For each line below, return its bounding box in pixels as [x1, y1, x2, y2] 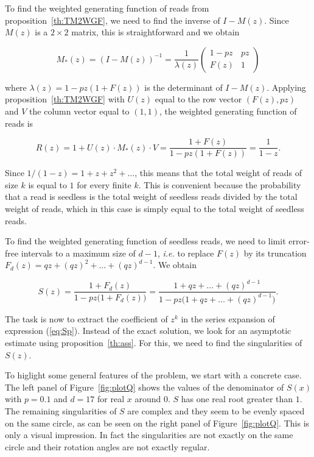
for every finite [77, 178, 131, 191]
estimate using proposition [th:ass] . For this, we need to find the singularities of [5, 336, 302, 349]
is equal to [28, 178, 67, 191]
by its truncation [243, 246, 307, 259]
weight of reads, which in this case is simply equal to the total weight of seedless [5, 202, 304, 214]
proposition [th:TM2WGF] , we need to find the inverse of [5, 13, 220, 26]
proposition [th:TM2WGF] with [5, 93, 125, 105]
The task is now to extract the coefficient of [5, 312, 168, 325]
